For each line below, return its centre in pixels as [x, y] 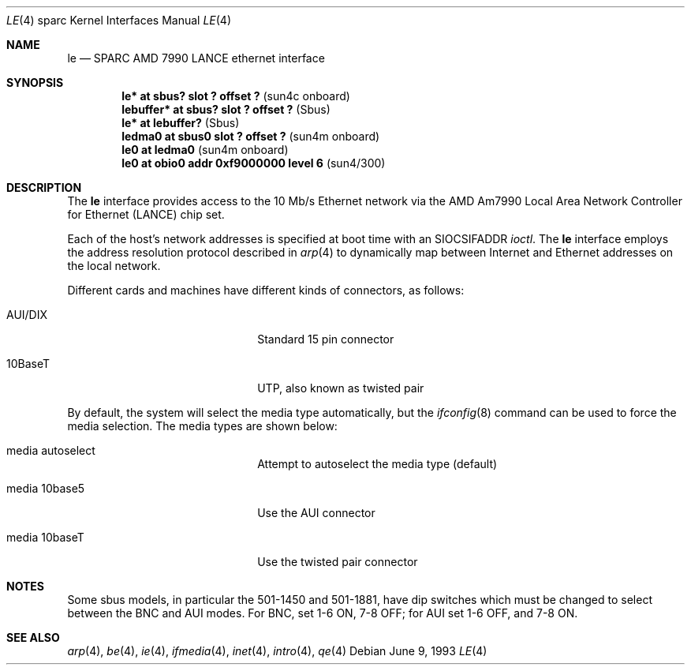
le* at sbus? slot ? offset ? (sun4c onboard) [236, 96]
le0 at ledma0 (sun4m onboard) [205, 150]
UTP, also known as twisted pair [341, 388]
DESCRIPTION [44, 187]
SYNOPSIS [35, 82]
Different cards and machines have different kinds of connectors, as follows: [266, 290]
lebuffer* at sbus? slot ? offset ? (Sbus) [226, 109]
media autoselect [51, 450]
